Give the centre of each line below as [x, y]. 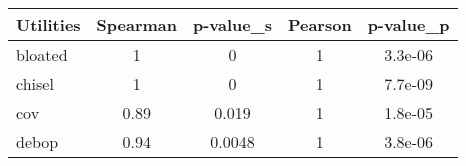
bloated [42, 54]
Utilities [48, 24]
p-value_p [408, 24]
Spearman [136, 24]
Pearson [319, 24]
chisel [35, 83]
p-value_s [232, 24]
